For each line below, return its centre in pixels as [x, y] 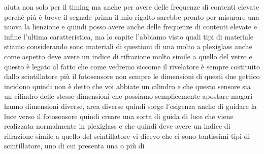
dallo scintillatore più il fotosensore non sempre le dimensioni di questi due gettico [132, 76]
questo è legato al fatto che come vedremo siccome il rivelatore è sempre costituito [132, 66]
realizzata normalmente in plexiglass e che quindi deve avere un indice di [117, 126]
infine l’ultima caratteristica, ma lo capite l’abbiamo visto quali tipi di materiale [129, 36]
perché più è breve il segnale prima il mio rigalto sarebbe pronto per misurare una [132, 16]
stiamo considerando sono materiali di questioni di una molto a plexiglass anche [128, 46]
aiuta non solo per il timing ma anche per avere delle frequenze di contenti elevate [132, 7]
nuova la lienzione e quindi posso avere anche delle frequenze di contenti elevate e [130, 27]
